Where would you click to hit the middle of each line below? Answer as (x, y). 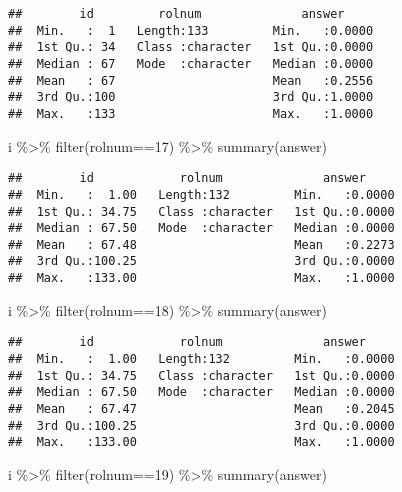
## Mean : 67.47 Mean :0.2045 (201, 409)
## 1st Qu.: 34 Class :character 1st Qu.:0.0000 (191, 47)
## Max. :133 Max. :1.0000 (191, 113)
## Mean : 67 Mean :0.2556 (191, 80)
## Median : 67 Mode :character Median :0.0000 (191, 63)
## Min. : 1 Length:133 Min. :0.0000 (191, 30)
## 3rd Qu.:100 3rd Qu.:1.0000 (191, 97)
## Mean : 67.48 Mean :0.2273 (201, 244)
